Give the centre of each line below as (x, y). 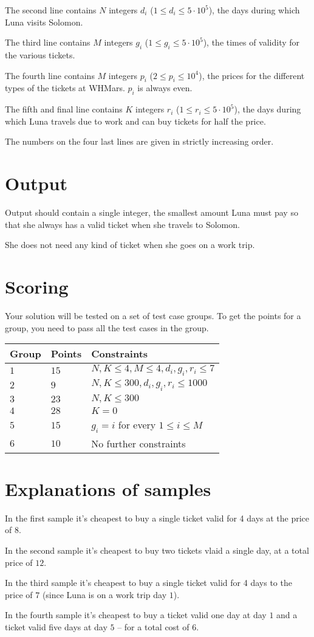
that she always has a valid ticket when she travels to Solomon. (122, 224)
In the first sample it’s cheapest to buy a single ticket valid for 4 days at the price (157, 518)
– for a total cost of (153, 627)
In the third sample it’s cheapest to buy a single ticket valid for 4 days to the (148, 583)
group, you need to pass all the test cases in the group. (107, 327)
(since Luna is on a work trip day (104, 594)
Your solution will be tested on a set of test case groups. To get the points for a (153, 315)
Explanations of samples (108, 488)
